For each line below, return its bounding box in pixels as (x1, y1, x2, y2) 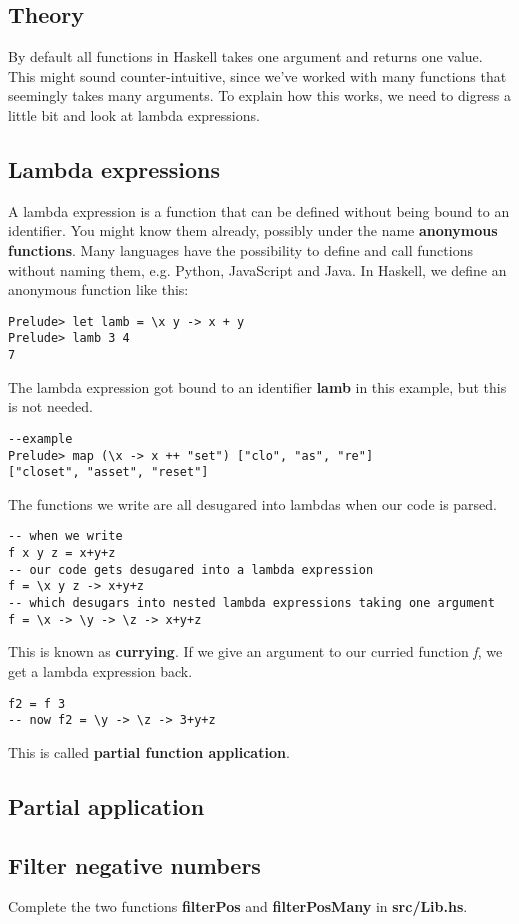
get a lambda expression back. (8, 661, 193, 681)
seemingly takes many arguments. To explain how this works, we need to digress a (8, 85, 512, 106)
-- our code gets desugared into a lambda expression (8, 562, 374, 577)
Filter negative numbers (8, 849, 261, 880)
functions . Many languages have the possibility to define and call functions (8, 239, 473, 260)
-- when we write (8, 529, 123, 544)
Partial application (8, 790, 205, 821)
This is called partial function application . (8, 741, 290, 762)
